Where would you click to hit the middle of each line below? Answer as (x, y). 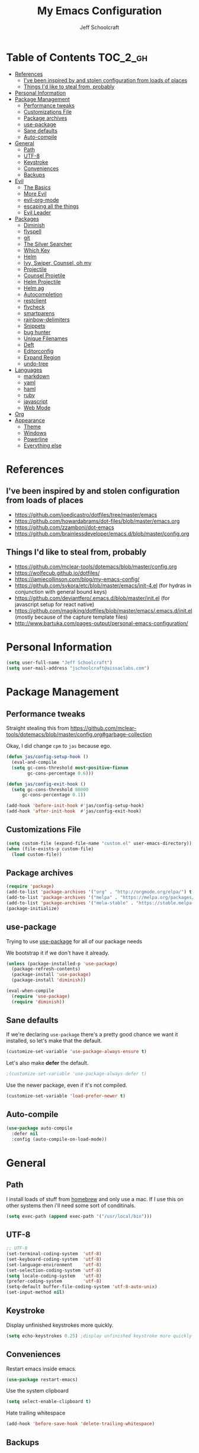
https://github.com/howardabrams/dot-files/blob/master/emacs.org (97, 521)
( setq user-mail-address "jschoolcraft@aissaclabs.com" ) (78, 668)
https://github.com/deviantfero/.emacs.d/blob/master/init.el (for (92, 598)
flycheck (34, 307)
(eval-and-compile (34, 763)
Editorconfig (38, 351)
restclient (35, 300)
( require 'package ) (30, 886)
